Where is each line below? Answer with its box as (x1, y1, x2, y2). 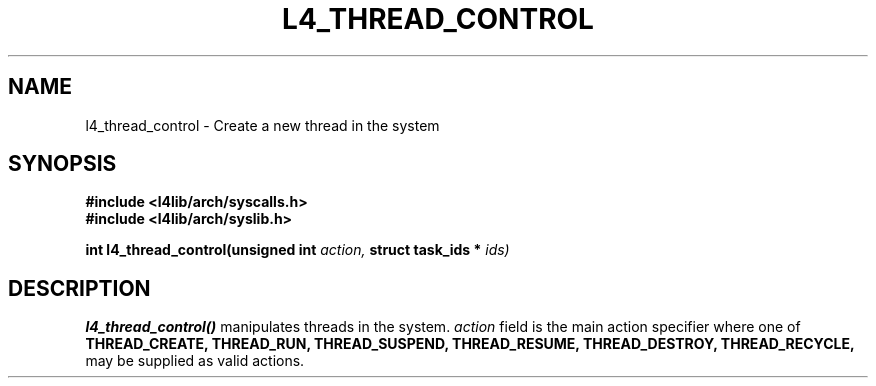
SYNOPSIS (8, 151, 117, 177)
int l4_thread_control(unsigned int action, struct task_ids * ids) (85, 241, 510, 259)
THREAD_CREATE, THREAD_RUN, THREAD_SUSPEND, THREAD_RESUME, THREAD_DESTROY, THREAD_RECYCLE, (85, 335, 855, 353)
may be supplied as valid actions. (85, 352, 305, 370)
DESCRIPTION (8, 275, 151, 301)
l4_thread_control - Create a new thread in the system (85, 116, 440, 134)
